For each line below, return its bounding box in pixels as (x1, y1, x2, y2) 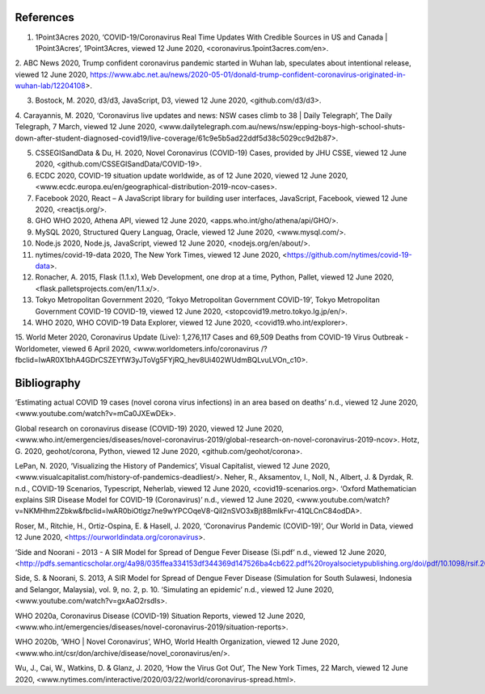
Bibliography (15, 376, 81, 389)
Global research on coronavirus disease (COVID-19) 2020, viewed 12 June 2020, (15, 423, 285, 433)
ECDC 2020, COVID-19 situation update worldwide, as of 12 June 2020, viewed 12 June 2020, (35, 170, 348, 180)
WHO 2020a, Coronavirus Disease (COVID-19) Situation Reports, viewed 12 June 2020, (15, 611, 306, 620)
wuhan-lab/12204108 (15, 81, 86, 90)
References (15, 11, 74, 24)
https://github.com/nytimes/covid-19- (287, 250, 412, 259)
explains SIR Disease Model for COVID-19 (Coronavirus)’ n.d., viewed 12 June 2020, (15, 495, 294, 505)
